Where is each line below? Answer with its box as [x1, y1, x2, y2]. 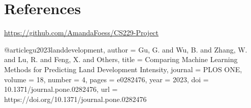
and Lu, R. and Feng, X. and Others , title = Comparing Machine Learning [4, 54, 238, 65]
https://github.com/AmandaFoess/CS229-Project [4, 27, 159, 38]
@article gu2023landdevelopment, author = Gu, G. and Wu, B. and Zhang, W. [4, 44, 247, 55]
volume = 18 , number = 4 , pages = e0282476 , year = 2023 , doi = [4, 74, 209, 84]
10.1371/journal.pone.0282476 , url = [4, 84, 118, 94]
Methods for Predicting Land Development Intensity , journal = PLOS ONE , [4, 64, 242, 74]
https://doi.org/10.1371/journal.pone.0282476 [4, 93, 147, 104]
